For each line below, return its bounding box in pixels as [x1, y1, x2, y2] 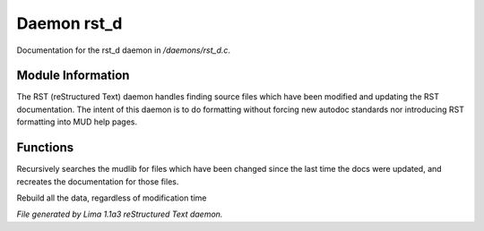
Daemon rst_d [16, 13, 123, 33]
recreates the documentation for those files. [16, 175, 179, 187]
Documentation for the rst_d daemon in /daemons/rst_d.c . [16, 45, 231, 56]
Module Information [16, 68, 130, 83]
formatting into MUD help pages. [16, 116, 138, 127]
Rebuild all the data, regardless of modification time [16, 192, 207, 203]
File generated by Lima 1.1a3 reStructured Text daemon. [16, 209, 223, 219]
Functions [16, 140, 74, 156]
